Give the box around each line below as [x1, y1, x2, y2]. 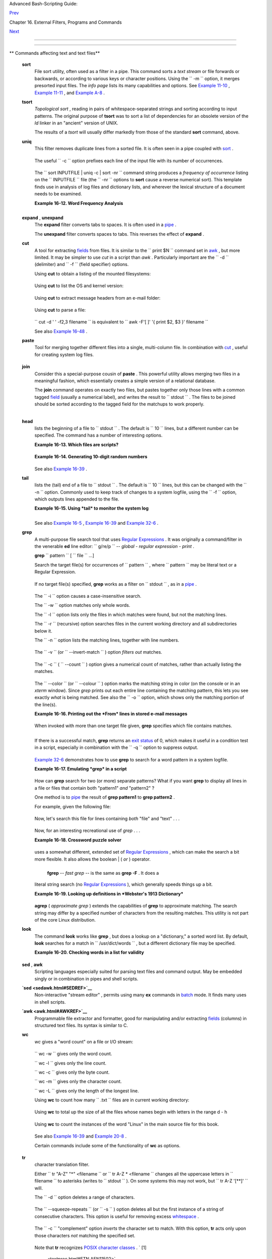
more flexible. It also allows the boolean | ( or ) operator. [34, 856, 151, 862]
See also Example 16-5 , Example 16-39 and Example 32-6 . [34, 520, 159, 526]
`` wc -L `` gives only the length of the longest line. [34, 1088, 139, 1094]
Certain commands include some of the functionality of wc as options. [34, 1142, 181, 1148]
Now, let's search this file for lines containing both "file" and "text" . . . [34, 815, 180, 821]
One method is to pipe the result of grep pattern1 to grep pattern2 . [34, 794, 175, 800]
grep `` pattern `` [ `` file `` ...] [34, 552, 94, 558]
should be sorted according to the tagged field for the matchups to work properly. [34, 401, 205, 407]
